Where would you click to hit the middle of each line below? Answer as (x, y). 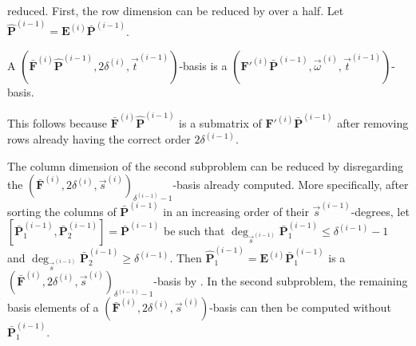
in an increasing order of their (236, 211)
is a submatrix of (220, 123)
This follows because (57, 123)
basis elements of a (53, 307)
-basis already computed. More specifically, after (291, 185)
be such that (194, 231)
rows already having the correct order (99, 139)
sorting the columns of (62, 211)
